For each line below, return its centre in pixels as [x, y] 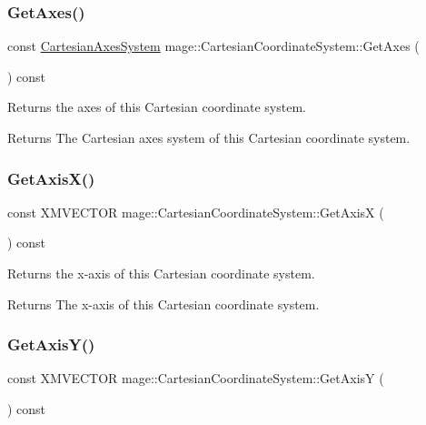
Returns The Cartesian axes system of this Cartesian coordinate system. [209, 137]
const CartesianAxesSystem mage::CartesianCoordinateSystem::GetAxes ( [213, 46]
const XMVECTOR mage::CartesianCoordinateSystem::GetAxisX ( [196, 212]
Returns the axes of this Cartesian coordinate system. [157, 107]
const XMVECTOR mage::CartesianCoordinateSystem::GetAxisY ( [196, 378]
